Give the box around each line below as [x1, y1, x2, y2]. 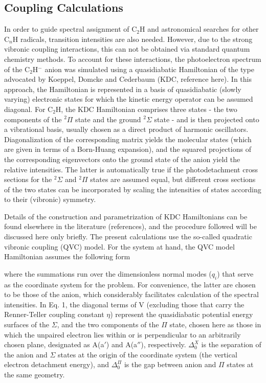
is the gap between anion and [124, 359, 216, 370]
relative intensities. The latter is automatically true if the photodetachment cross [4, 164, 258, 174]
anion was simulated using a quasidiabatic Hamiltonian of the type [45, 63, 254, 74]
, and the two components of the [57, 319, 159, 330]
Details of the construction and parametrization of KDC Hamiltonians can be [4, 211, 248, 221]
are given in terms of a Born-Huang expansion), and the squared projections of [4, 144, 251, 154]
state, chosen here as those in [169, 319, 261, 330]
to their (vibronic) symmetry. [4, 194, 96, 205]
